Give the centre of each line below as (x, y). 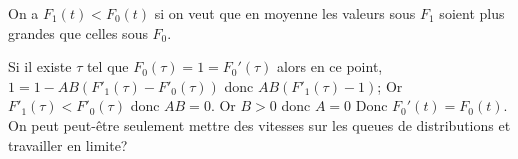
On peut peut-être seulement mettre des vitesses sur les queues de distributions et (259, 124)
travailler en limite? (68, 144)
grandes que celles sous (78, 32)
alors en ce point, (330, 66)
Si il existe (40, 66)
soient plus (472, 13)
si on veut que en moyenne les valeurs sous (285, 13)
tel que (107, 66)
